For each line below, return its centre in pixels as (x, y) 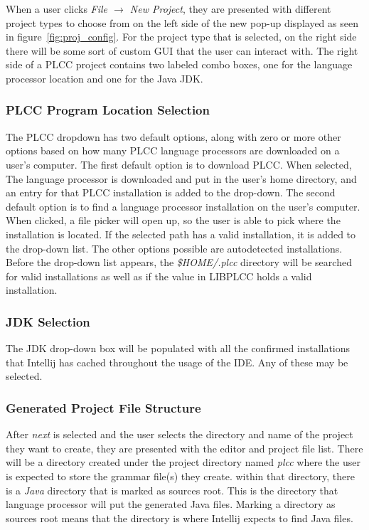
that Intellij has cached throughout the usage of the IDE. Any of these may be (177, 362)
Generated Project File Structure (103, 407)
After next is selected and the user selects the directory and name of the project (180, 434)
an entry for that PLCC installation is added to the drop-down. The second (171, 192)
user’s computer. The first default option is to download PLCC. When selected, (179, 164)
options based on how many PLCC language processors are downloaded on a (173, 150)
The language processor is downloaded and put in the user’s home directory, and (181, 178)
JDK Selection (48, 321)
